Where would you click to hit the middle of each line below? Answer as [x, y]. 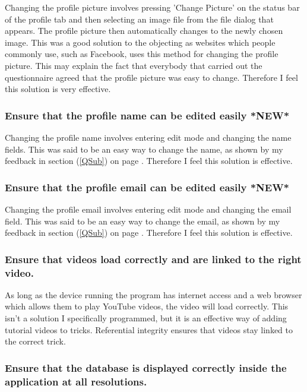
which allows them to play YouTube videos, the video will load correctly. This [147, 306]
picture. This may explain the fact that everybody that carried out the [134, 65]
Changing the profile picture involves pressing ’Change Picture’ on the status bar [152, 7]
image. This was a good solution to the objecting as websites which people [140, 42]
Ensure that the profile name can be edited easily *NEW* [147, 115]
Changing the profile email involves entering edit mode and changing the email [148, 209]
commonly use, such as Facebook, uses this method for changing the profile [142, 54]
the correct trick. [35, 341]
